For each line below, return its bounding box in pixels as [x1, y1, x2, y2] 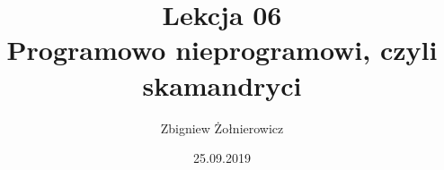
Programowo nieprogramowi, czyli [6, 31, 438, 68]
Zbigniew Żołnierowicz [160, 118, 284, 137]
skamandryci [142, 66, 302, 103]
